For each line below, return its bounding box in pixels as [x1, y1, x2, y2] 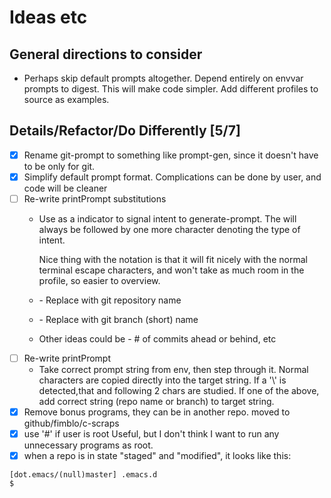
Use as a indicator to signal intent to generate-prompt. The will [38, 213, 297, 225]
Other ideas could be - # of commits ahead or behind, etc [38, 333, 277, 345]
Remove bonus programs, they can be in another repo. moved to [23, 406, 291, 418]
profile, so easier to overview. [38, 275, 161, 286]
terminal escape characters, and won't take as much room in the [38, 264, 305, 276]
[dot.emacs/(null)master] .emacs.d [9, 470, 158, 480]
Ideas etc [9, 6, 88, 29]
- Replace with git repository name [38, 294, 182, 306]
